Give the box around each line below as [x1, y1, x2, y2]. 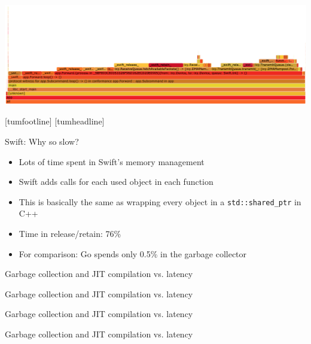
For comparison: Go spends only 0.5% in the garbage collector [19, 247, 247, 260]
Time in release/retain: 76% [19, 227, 121, 240]
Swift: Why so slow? [5, 135, 79, 148]
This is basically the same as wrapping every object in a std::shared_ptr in [19, 195, 301, 208]
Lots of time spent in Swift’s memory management [19, 155, 205, 168]
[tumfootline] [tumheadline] [5, 115, 105, 127]
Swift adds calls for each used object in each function [19, 175, 214, 188]
